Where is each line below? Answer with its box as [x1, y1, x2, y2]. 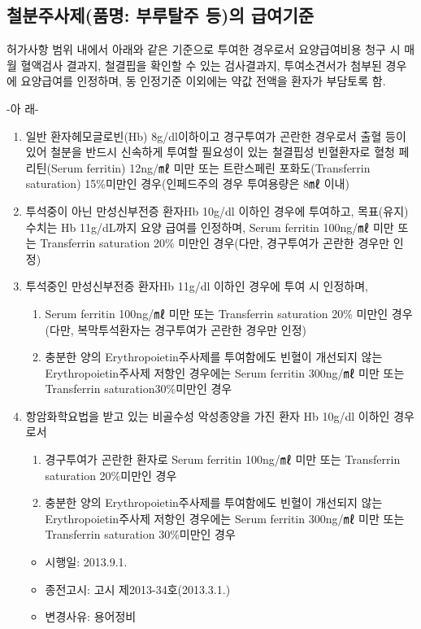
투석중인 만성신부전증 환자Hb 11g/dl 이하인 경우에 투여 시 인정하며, [25, 277, 368, 295]
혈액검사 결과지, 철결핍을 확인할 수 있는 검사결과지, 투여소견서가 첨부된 [20, 56, 382, 73]
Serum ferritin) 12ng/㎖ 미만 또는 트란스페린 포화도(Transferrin [51, 159, 371, 176]
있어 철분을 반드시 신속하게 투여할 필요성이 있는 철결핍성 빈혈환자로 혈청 [25, 143, 395, 160]
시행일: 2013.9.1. [45, 553, 128, 570]
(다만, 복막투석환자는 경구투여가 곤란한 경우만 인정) [45, 321, 307, 338]
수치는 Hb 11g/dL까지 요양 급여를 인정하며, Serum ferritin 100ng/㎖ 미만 [25, 218, 394, 235]
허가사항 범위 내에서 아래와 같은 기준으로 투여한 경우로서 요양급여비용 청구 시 [7, 41, 401, 58]
